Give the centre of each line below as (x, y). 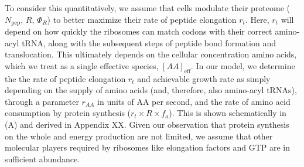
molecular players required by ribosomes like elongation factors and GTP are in (147, 147)
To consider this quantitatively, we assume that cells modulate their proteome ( (147, 8)
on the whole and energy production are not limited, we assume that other (139, 136)
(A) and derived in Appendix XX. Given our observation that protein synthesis (147, 124)
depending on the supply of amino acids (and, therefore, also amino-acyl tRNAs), (151, 90)
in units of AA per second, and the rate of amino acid (194, 101)
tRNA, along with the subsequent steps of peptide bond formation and (149, 42)
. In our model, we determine (243, 65)
